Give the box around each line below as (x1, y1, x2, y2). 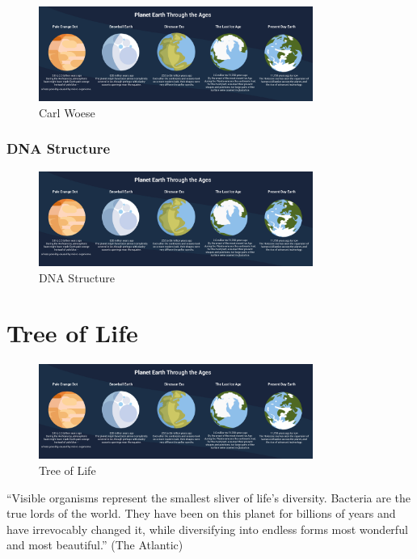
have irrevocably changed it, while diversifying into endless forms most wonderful (6, 520, 408, 537)
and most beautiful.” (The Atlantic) (6, 536, 183, 553)
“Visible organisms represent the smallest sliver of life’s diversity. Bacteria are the (6, 489, 411, 506)
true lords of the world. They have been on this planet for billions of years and (6, 505, 396, 522)
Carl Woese (39, 104, 95, 121)
